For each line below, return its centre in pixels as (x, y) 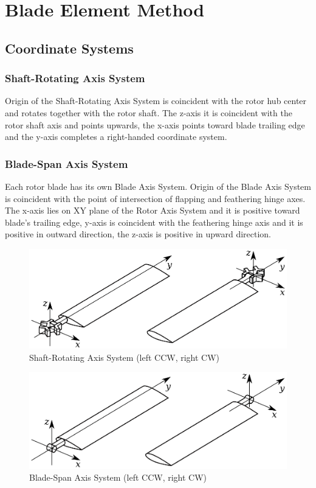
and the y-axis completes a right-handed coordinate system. (116, 137)
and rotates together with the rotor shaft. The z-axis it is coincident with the (149, 112)
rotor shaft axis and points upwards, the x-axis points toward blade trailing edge (155, 124)
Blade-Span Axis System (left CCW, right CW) (118, 477)
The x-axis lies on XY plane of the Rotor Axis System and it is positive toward (153, 210)
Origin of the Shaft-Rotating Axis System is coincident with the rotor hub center (156, 101)
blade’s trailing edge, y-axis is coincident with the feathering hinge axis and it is (154, 222)
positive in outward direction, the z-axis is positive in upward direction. (138, 234)
